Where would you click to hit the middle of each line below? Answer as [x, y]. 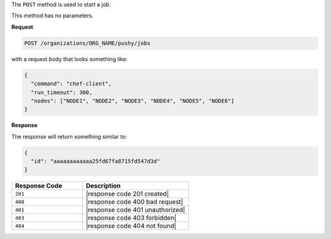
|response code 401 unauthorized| [135, 210]
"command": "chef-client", [71, 84]
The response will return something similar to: [69, 136]
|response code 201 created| [127, 194]
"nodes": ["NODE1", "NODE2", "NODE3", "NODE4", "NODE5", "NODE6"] [133, 101]
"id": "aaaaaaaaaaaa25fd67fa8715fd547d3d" [96, 161]
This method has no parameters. [52, 16]
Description [103, 186]
